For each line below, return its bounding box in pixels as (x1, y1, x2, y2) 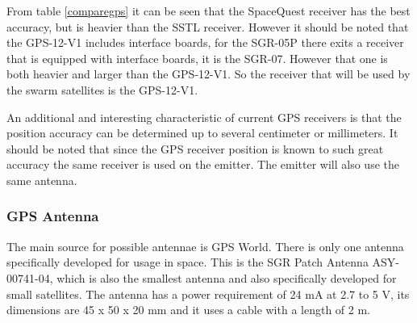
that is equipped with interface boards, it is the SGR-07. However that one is (6, 49, 388, 66)
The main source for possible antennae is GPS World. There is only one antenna (6, 237, 404, 254)
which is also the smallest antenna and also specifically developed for (56, 269, 397, 286)
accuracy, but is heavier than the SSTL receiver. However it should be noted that (6, 18, 409, 35)
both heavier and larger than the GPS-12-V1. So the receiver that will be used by (6, 65, 411, 82)
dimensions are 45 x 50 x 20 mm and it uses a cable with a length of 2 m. (6, 301, 371, 318)
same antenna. (6, 171, 77, 188)
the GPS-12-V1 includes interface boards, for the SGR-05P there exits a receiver (6, 34, 404, 51)
